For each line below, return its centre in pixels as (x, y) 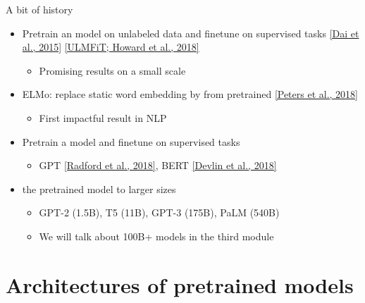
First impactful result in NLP (103, 117)
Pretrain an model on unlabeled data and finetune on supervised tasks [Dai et (191, 33)
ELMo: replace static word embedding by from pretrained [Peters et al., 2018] (190, 94)
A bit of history (39, 9)
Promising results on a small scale (112, 70)
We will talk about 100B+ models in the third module (156, 236)
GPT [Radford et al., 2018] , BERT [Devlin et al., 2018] (158, 165)
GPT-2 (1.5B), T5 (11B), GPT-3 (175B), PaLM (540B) (159, 212)
